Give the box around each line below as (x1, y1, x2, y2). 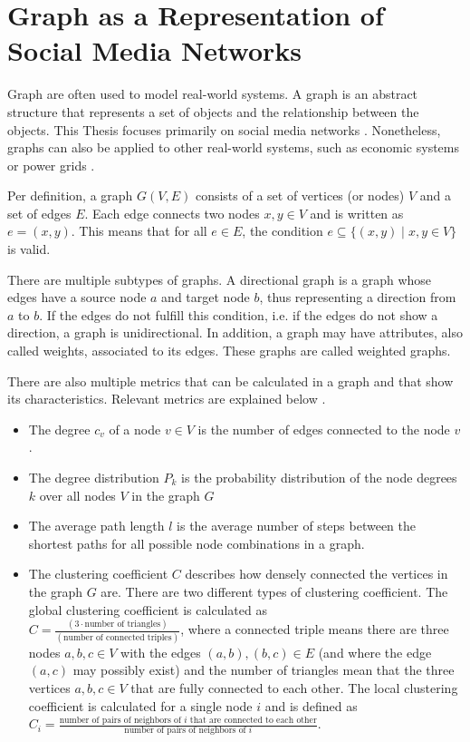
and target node (161, 288, 250, 307)
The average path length (28, 516, 165, 535)
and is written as (310, 203, 404, 222)
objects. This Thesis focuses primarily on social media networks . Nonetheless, (7, 120, 441, 139)
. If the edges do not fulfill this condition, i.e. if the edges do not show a (39, 305, 438, 324)
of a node (109, 419, 161, 438)
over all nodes (39, 485, 116, 504)
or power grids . (7, 155, 95, 174)
